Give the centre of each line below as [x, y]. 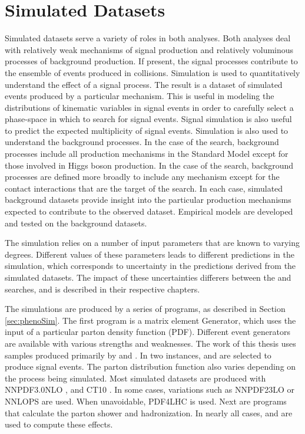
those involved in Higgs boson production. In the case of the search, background [149, 165]
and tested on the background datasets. [76, 223]
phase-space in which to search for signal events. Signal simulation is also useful [148, 119]
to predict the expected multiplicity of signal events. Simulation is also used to [147, 130]
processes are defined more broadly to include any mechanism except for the [142, 177]
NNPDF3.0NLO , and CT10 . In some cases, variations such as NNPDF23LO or [150, 389]
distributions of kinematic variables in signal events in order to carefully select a [149, 107]
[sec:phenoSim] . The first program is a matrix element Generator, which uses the [150, 320]
